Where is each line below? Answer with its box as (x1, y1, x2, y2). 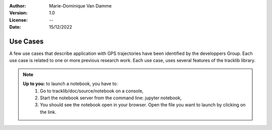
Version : (9, 10, 28, 16)
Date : (9, 24, 21, 30)
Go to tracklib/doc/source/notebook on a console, (40, 88, 144, 94)
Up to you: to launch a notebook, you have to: (23, 81, 118, 87)
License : (9, 17, 28, 23)
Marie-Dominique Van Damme (49, 3, 112, 9)
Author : (9, 3, 26, 9)
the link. (40, 109, 56, 115)
